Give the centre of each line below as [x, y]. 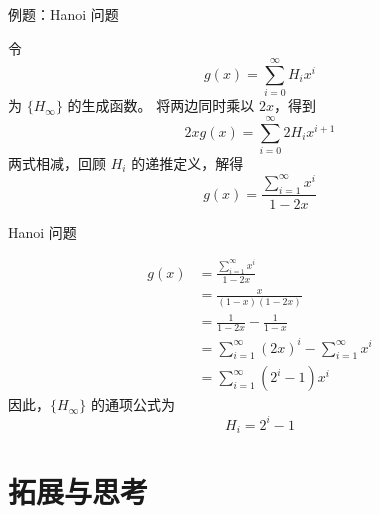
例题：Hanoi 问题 [63, 14]
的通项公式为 [132, 404]
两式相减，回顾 [57, 163]
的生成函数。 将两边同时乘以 [161, 105]
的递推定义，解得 [187, 163]
